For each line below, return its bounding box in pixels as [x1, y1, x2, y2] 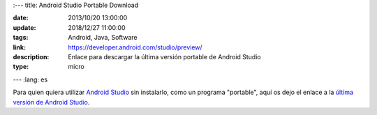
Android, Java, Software [68, 33, 138, 42]
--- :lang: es [13, 75, 48, 84]
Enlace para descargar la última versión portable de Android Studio [68, 52, 261, 61]
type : [13, 63, 29, 71]
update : [13, 23, 36, 31]
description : [13, 52, 50, 61]
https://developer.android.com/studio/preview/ [68, 43, 202, 52]
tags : [13, 33, 29, 42]
